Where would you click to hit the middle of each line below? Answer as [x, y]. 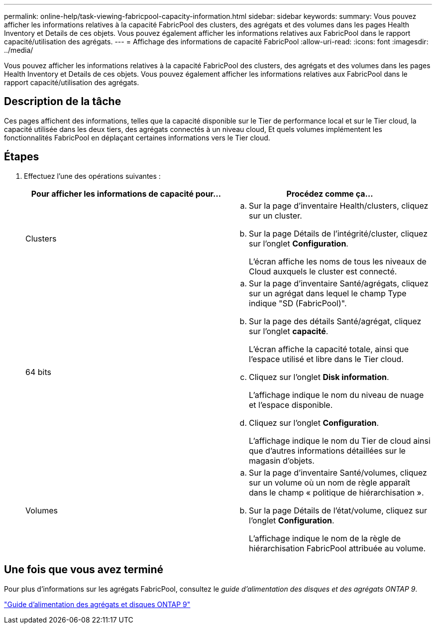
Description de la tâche [63, 102]
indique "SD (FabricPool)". [298, 303]
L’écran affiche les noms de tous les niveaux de [338, 261]
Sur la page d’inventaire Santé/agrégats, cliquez [339, 283]
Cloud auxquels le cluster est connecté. [323, 271]
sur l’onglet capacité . [289, 331]
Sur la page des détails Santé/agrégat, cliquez [335, 321]
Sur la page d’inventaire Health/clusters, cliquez [339, 205]
